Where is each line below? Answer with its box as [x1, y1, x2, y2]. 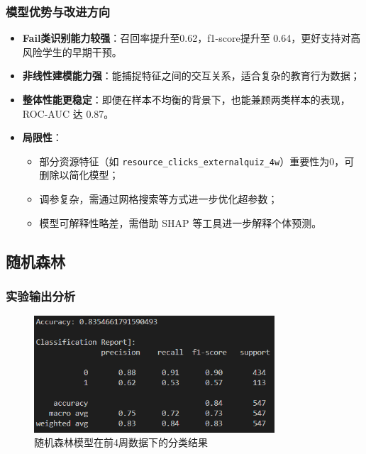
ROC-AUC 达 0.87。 [22, 106, 114, 121]
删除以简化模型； [39, 167, 119, 182]
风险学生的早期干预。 [22, 44, 122, 59]
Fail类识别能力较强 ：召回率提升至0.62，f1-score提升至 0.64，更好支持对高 [22, 31, 361, 45]
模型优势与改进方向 [6, 2, 111, 20]
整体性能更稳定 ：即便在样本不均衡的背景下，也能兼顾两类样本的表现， [22, 92, 350, 106]
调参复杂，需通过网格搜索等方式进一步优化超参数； [39, 192, 278, 206]
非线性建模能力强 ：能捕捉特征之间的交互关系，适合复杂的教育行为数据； [22, 68, 360, 83]
